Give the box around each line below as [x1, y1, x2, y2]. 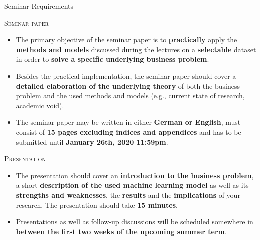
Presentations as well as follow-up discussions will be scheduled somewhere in [16, 216, 253, 227]
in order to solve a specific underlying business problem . [16, 54, 209, 64]
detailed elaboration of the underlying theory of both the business [16, 80, 240, 91]
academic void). [16, 100, 64, 110]
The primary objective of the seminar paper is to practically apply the [16, 34, 237, 45]
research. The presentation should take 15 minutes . [16, 199, 178, 210]
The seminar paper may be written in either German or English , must [16, 117, 241, 127]
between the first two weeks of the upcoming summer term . [16, 226, 227, 236]
